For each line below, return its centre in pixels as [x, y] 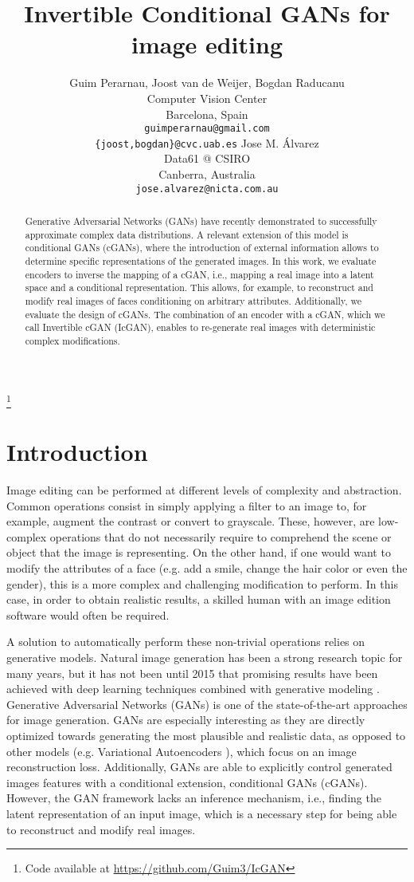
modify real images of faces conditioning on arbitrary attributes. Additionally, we [193, 300]
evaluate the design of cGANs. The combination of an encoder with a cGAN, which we [205, 314]
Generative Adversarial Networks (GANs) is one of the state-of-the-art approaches [207, 704]
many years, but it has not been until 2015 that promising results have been [192, 673]
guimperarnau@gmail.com [207, 129]
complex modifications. [72, 340]
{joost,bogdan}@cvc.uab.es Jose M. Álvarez [207, 142]
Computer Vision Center [207, 98]
